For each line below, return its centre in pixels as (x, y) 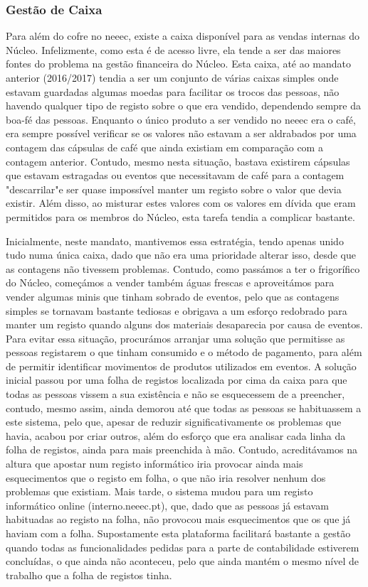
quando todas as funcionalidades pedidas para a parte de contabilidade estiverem (183, 547)
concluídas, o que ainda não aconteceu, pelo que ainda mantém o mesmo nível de (182, 561)
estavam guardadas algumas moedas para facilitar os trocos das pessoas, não (173, 91)
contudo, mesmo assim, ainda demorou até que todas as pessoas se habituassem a (184, 408)
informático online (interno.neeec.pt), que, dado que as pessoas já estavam (167, 505)
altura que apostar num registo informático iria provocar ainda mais (154, 464)
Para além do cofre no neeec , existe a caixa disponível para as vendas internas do (183, 36)
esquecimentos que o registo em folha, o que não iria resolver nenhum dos (166, 477)
